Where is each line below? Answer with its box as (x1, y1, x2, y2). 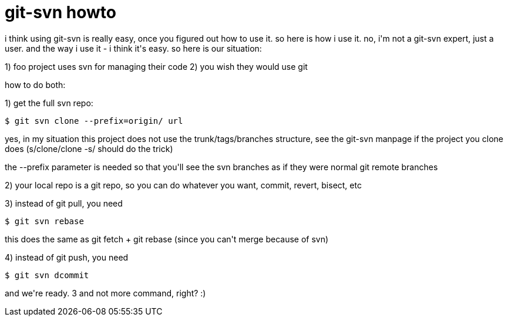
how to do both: (5, 79, 66, 90)
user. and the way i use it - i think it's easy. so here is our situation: (5, 43, 262, 53)
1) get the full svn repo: (5, 97, 93, 108)
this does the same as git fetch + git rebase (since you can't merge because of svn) (5, 234, 329, 244)
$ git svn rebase (5, 216, 84, 226)
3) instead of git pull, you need (5, 198, 123, 208)
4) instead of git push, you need (5, 252, 129, 262)
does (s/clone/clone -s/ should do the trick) (5, 143, 173, 154)
